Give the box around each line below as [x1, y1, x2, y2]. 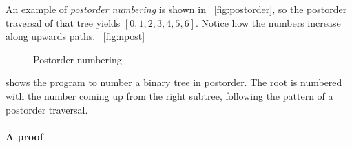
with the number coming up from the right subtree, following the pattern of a [6, 88, 333, 103]
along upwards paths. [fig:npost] [6, 29, 145, 43]
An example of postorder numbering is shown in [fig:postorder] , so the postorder [6, 2, 347, 16]
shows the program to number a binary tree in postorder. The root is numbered [6, 75, 342, 89]
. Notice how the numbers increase [196, 15, 341, 30]
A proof [6, 129, 43, 143]
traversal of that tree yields [6, 15, 121, 30]
